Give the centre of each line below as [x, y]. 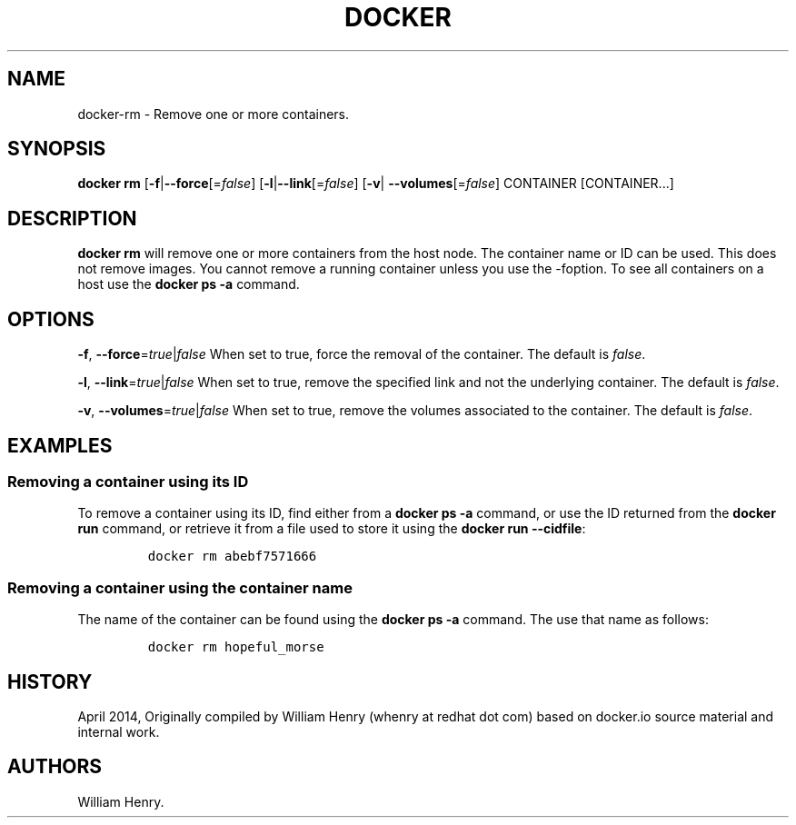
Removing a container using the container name [180, 587]
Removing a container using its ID [128, 481]
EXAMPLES [60, 445]
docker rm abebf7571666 [232, 557]
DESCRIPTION [72, 218]
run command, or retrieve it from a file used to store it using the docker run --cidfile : [332, 529]
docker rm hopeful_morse [236, 647]
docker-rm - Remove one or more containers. [214, 114]
